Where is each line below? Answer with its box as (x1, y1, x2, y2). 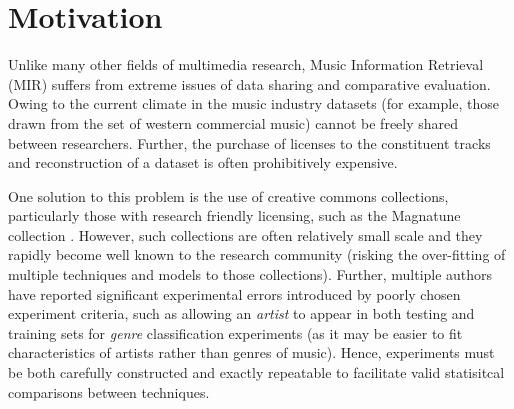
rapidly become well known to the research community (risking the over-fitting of (8, 244, 506, 265)
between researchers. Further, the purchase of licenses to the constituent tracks (8, 132, 491, 153)
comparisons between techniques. (8, 381, 210, 402)
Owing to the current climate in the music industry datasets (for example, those (8, 93, 499, 114)
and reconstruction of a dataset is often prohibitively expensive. (8, 152, 398, 173)
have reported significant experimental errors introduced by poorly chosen (8, 283, 461, 304)
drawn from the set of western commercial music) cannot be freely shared (8, 112, 459, 133)
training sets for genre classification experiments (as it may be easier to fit (8, 322, 463, 343)
